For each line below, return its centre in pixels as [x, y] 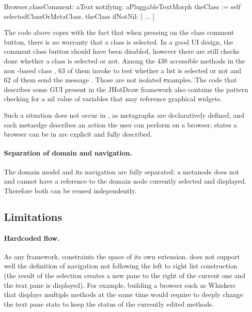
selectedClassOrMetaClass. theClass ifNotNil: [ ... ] [79, 16]
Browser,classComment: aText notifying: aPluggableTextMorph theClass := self [122, 6]
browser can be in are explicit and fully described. [78, 134]
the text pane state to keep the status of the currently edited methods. [109, 304]
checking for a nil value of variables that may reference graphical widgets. [113, 99]
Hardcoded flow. [32, 238]
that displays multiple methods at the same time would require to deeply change [124, 294]
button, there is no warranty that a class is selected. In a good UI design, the [119, 41]
